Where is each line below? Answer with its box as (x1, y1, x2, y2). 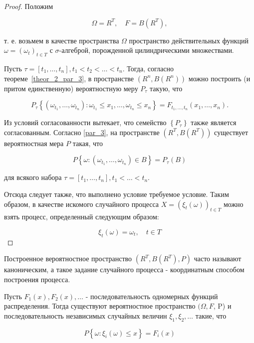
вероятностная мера (4, 138, 64, 148)
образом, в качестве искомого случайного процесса (4, 198, 159, 209)
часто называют (194, 253, 242, 264)
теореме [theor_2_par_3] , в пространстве (4, 73, 134, 83)
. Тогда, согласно (122, 63, 174, 73)
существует (214, 127, 249, 137)
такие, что (195, 310, 227, 321)
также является (191, 117, 237, 128)
